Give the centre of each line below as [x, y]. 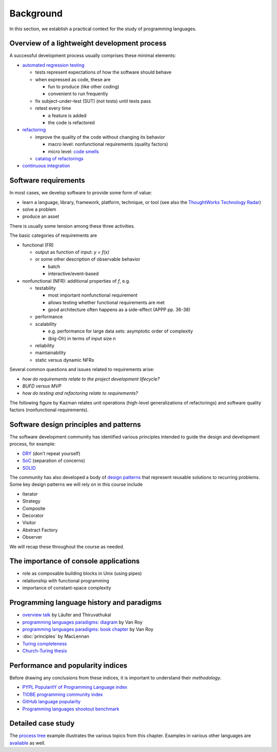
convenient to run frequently [78, 94]
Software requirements [47, 181]
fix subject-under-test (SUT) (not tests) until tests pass [93, 101]
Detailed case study [42, 723]
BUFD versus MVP [42, 386]
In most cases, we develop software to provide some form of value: [81, 193]
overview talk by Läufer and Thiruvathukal [67, 615]
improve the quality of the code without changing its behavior [100, 137]
